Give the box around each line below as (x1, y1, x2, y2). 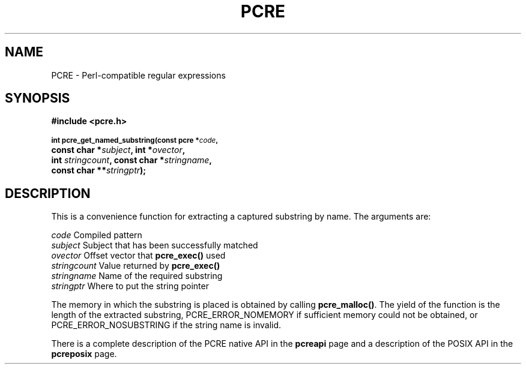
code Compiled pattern (51, 230, 142, 241)
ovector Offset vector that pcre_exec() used (51, 250, 226, 261)
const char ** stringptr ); (51, 165, 147, 176)
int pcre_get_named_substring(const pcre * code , (51, 136, 219, 145)
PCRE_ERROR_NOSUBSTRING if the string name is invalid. (51, 320, 282, 331)
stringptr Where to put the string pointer (51, 281, 209, 292)
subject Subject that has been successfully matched (51, 240, 258, 251)
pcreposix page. (51, 349, 117, 359)
